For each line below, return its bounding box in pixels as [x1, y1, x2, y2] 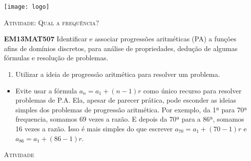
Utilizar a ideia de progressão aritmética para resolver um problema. [15, 69, 220, 79]
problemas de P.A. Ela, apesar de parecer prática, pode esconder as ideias [15, 95, 236, 105]
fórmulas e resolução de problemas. [4, 53, 108, 63]
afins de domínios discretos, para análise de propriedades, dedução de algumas [4, 43, 238, 53]
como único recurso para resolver [143, 85, 242, 95]
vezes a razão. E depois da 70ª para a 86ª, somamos [88, 114, 244, 124]
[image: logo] [4, 3, 50, 10]
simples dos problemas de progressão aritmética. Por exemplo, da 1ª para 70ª [15, 104, 247, 114]
